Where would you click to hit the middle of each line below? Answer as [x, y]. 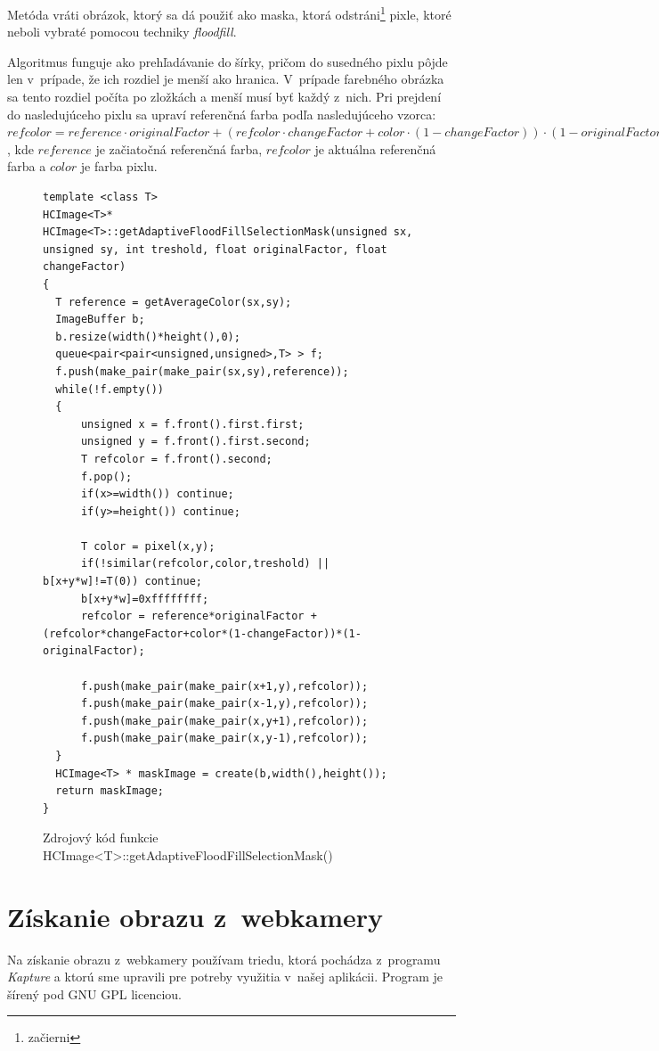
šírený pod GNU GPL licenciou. [94, 994]
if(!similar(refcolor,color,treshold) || [205, 564]
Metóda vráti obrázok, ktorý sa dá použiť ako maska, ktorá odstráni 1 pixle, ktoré [229, 13]
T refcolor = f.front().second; [176, 459]
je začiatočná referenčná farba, [179, 148]
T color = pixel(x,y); [148, 546]
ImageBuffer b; [100, 320]
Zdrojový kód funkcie [101, 838]
